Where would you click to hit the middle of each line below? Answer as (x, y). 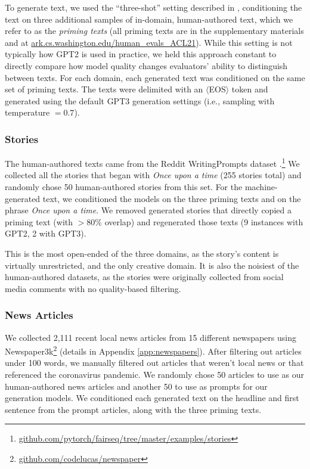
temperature (27, 112)
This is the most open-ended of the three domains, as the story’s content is (142, 253)
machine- (261, 187)
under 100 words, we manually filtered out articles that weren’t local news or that (154, 363)
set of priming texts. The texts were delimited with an (104, 89)
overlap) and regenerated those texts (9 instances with (204, 221)
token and (250, 89)
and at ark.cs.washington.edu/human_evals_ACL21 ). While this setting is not (149, 42)
